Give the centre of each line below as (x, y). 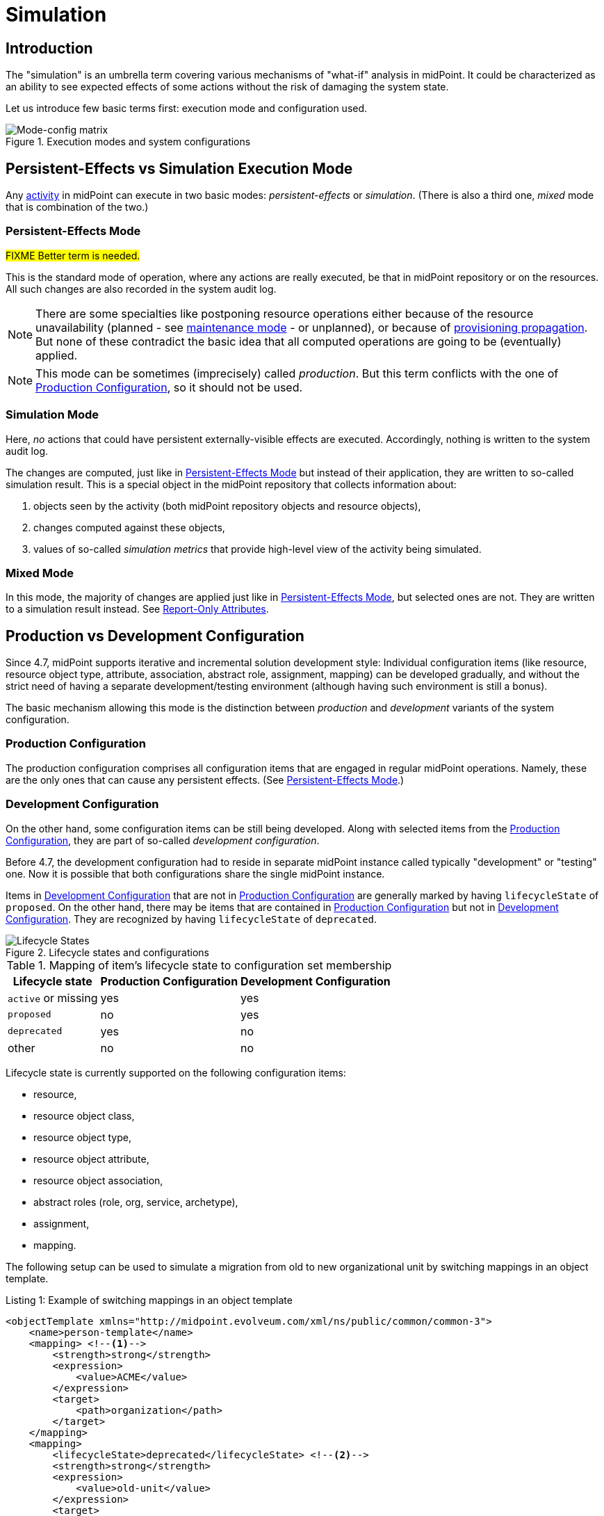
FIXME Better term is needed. (73, 255)
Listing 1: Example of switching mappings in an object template (149, 1300)
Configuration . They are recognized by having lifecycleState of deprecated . (191, 919)
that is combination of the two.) (77, 207)
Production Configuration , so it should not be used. (169, 387)
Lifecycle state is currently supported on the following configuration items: (176, 1072)
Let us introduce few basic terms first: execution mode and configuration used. (187, 108)
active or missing (53, 998)
